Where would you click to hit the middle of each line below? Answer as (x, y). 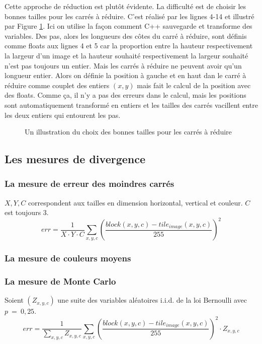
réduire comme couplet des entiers (57, 85)
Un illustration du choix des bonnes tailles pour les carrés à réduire (128, 132)
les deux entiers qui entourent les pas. (63, 115)
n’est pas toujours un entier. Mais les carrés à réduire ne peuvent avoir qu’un (123, 65)
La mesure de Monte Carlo (60, 281)
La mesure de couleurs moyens (68, 258)
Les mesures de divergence (75, 159)
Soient (14, 300)
